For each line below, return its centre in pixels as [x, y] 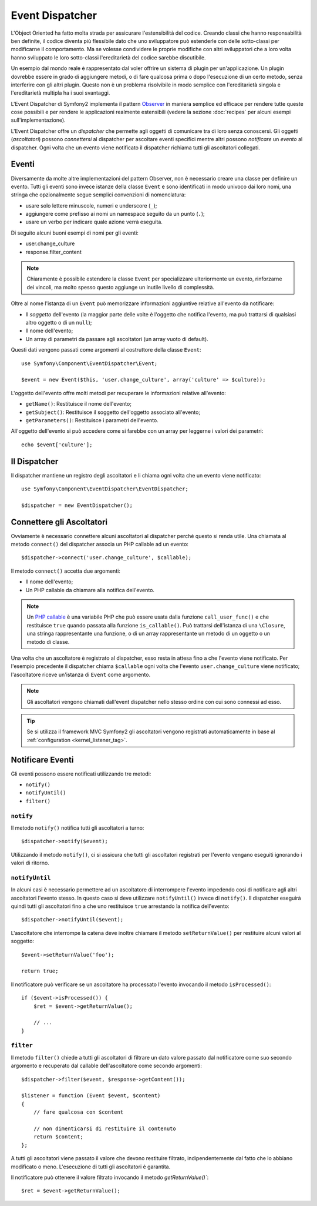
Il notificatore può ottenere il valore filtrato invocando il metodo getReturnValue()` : [110, 1177]
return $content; [58, 1137]
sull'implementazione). [38, 120]
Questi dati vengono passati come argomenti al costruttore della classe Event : [106, 350]
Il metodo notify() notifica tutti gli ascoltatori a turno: [77, 828]
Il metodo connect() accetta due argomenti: [65, 571]
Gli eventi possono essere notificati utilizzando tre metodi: [81, 774]
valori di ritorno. [30, 863]
